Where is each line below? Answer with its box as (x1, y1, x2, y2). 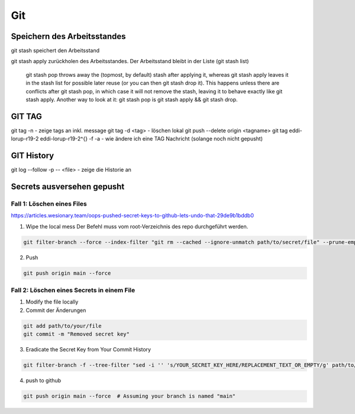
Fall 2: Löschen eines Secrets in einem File (11, 286, 135, 295)
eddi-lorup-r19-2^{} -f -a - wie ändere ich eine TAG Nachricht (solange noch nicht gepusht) (40, 135, 263, 142)
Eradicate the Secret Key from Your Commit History (25, 346, 151, 353)
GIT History (11, 151, 54, 161)
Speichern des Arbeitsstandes (11, 31, 126, 41)
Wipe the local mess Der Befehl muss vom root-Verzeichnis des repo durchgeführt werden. (25, 223, 248, 230)
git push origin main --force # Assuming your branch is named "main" (23, 393, 236, 400)
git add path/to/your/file (23, 322, 102, 329)
